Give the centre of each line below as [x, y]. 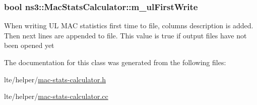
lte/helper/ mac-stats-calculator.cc [56, 96]
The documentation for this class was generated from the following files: [115, 62]
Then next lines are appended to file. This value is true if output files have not [125, 35]
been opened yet [29, 45]
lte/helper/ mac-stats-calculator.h [55, 79]
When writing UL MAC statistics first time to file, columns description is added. [129, 25]
